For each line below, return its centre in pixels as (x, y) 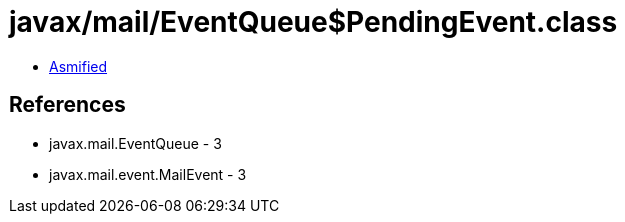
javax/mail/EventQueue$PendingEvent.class (313, 22)
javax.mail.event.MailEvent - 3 (148, 174)
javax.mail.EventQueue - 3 (135, 143)
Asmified (78, 66)
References (67, 105)
